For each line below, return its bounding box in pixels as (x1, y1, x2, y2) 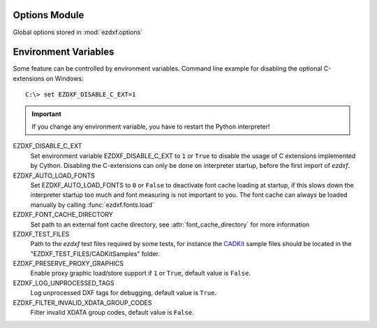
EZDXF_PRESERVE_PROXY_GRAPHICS (13, 259, 124, 268)
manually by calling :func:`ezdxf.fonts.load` (30, 200, 155, 209)
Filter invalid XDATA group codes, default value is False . (30, 308, 195, 317)
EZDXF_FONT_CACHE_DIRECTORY (13, 211, 113, 219)
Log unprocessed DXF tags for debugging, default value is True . (30, 289, 217, 297)
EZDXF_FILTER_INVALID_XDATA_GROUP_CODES (13, 298, 153, 307)
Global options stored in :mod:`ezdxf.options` (13, 28, 143, 36)
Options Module (13, 9, 84, 21)
